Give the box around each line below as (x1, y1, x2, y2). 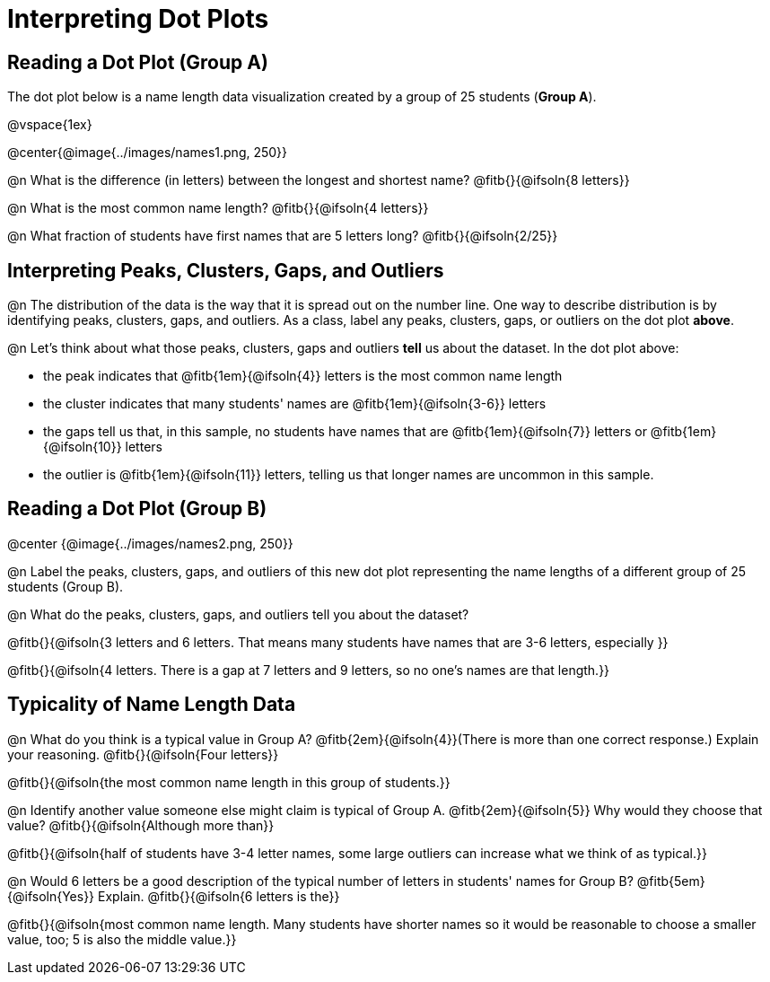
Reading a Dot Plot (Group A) (7, 50, 268, 74)
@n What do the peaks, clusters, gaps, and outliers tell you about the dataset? (7, 606, 469, 622)
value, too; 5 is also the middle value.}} (7, 931, 237, 947)
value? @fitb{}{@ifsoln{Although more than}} (7, 817, 275, 833)
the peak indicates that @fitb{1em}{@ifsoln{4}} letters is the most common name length (43, 368, 563, 384)
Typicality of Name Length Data (7, 693, 296, 716)
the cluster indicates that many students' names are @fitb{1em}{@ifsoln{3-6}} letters (43, 396, 547, 412)
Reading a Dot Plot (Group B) (7, 497, 267, 521)
